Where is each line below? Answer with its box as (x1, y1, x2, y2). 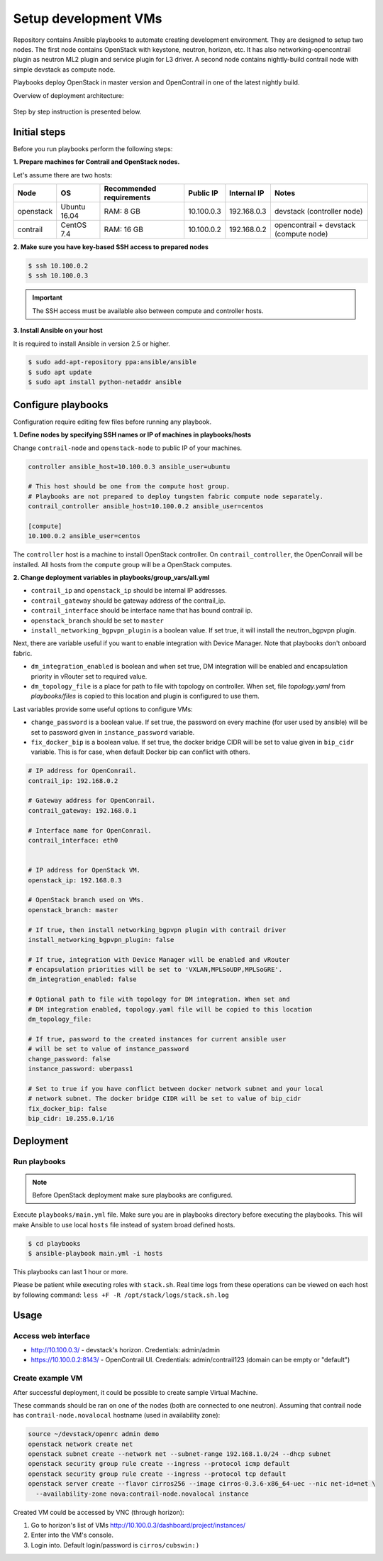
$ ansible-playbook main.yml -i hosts (28, 1249, 163, 1258)
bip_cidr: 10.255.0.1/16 (28, 1114, 115, 1122)
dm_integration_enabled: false (28, 975, 138, 983)
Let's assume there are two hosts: (13, 170, 113, 179)
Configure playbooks (13, 398, 109, 411)
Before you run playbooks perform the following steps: (13, 144, 173, 153)
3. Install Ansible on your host (13, 327, 103, 335)
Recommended (104, 183, 157, 193)
